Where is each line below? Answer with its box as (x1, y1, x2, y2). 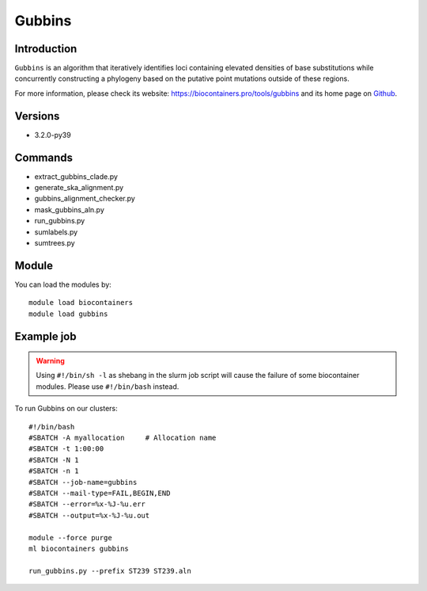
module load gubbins (28, 309, 108, 318)
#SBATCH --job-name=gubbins (28, 478, 138, 486)
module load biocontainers (28, 298, 134, 307)
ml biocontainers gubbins (28, 543, 130, 553)
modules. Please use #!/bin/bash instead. (36, 381, 179, 391)
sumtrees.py (34, 238, 75, 247)
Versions (14, 109, 60, 123)
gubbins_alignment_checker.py (34, 194, 136, 204)
